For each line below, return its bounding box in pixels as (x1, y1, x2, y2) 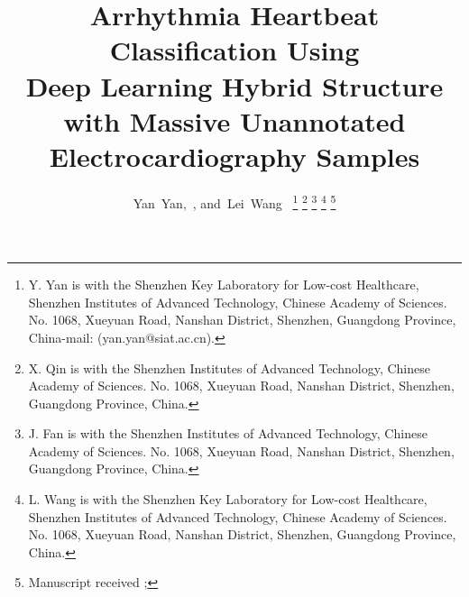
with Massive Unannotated (63, 102, 406, 139)
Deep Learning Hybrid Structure (25, 67, 444, 104)
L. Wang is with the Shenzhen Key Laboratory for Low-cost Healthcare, (28, 490, 428, 509)
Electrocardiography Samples (49, 137, 420, 174)
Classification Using (109, 32, 360, 69)
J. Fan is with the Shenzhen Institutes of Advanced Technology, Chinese (28, 424, 428, 443)
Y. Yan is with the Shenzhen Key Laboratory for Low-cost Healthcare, (28, 275, 419, 294)
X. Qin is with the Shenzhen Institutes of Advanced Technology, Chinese (28, 358, 430, 377)
